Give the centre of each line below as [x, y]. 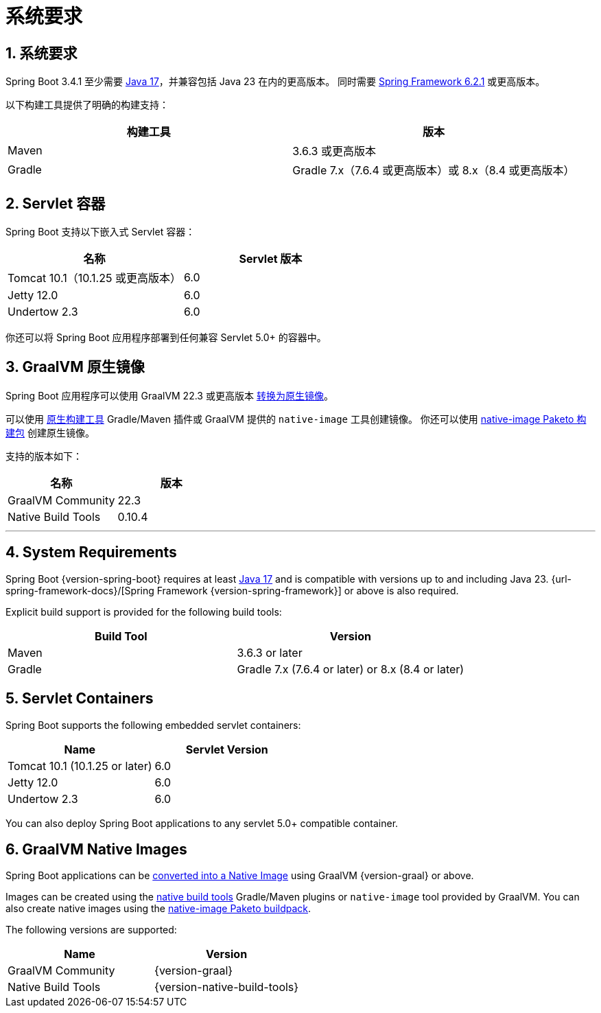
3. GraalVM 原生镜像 [75, 367]
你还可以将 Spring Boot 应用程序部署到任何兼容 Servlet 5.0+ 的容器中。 [166, 338]
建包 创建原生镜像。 [50, 432]
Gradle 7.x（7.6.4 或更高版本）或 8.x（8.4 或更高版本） [434, 171]
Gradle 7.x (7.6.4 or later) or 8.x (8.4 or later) [351, 669]
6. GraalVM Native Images [96, 849]
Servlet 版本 [271, 259]
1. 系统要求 [42, 53]
